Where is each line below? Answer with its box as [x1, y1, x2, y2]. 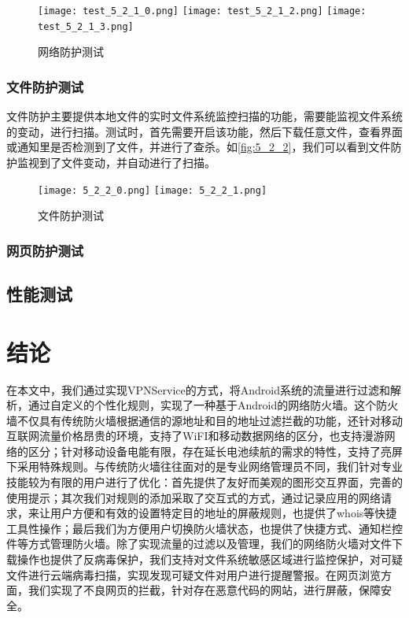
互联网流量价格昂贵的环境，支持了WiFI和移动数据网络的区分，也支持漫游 [6, 427, 385, 444]
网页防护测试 [6, 240, 84, 260]
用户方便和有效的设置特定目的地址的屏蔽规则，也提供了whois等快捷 [50, 505, 397, 521]
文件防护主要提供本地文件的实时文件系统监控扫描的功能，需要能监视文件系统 [6, 108, 403, 124]
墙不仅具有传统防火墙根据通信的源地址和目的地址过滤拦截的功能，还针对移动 [6, 412, 403, 428]
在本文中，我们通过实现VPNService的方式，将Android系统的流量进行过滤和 [6, 381, 390, 398]
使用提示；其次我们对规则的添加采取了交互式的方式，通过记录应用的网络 [6, 489, 381, 505]
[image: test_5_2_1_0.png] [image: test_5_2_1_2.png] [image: [38, 6, 367, 17]
